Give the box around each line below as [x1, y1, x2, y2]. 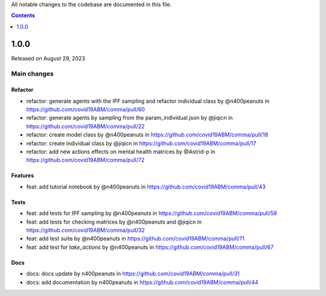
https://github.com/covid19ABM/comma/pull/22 [26, 123, 145, 130]
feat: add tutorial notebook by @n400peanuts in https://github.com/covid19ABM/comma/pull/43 [26, 183, 266, 190]
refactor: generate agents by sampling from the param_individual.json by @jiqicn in [26, 114, 233, 121]
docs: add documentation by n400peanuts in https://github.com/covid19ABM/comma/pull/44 [26, 278, 259, 286]
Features [11, 172, 34, 179]
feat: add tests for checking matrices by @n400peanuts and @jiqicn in [26, 218, 202, 225]
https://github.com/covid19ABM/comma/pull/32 [26, 227, 145, 234]
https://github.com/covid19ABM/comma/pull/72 [26, 156, 145, 164]
